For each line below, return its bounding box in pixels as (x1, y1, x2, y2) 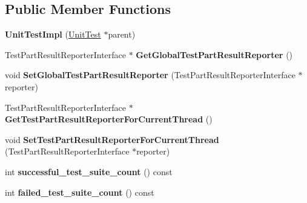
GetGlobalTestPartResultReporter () (136, 48, 293, 61)
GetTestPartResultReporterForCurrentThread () (5, 113, 213, 125)
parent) (108, 28, 136, 41)
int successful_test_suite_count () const (5, 165, 173, 178)
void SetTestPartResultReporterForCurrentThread (5, 133, 219, 145)
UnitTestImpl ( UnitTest (5, 28, 101, 41)
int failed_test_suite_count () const (5, 185, 154, 198)
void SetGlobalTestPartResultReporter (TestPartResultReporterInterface (5, 68, 295, 81)
